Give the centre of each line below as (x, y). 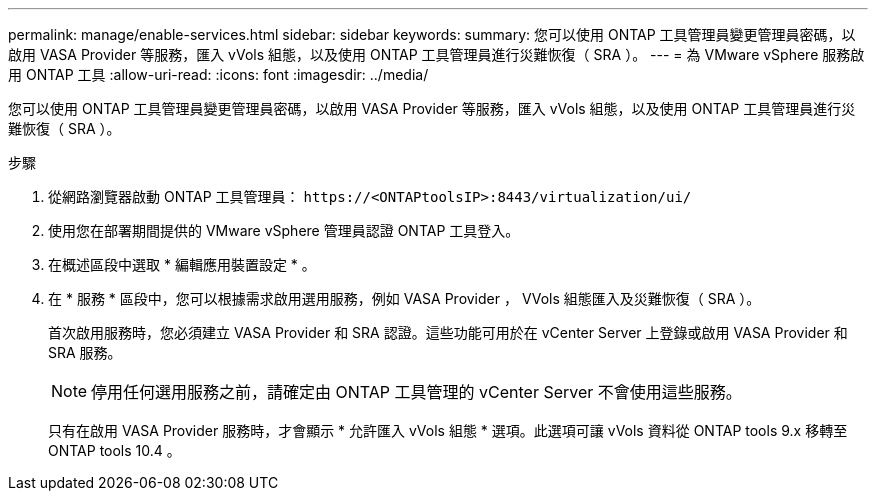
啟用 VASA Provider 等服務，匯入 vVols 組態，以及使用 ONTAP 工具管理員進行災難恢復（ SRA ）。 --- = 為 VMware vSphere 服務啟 (436, 54)
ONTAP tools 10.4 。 (114, 450)
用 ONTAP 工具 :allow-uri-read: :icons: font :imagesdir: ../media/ (218, 74)
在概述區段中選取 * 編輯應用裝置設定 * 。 (182, 264)
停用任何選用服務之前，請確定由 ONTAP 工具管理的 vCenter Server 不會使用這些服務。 (416, 392)
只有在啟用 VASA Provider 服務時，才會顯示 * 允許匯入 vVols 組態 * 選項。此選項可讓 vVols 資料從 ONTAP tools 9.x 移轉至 (448, 430)
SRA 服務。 (85, 352)
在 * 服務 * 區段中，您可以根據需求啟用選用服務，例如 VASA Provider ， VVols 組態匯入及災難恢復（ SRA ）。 (404, 298)
